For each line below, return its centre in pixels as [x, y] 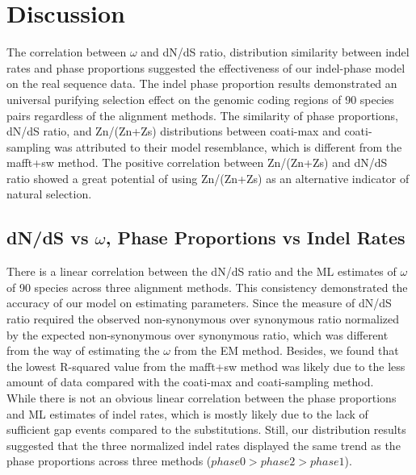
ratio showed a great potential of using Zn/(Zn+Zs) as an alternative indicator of [208, 178]
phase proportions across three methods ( [109, 461]
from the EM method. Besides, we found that [286, 350]
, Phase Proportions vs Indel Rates [255, 237]
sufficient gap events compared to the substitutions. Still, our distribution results [206, 429]
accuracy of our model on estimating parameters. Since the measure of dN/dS [199, 303]
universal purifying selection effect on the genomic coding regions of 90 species [200, 99]
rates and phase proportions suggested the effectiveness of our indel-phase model [206, 67]
